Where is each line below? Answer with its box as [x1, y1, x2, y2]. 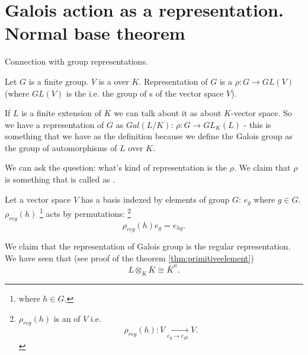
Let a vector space [5, 193, 71, 205]
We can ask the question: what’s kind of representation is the [5, 161, 227, 174]
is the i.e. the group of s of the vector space [66, 87, 224, 99]
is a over [98, 75, 129, 87]
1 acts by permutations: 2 [39, 206, 131, 219]
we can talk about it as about [114, 107, 222, 119]
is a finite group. [28, 75, 89, 87]
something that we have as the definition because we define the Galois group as [5, 130, 293, 142]
